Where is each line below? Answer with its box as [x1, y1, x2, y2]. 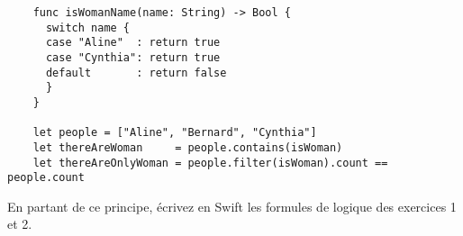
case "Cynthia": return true [45, 50, 221, 64]
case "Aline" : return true [45, 36, 221, 50]
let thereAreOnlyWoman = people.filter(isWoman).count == [32, 156, 388, 169]
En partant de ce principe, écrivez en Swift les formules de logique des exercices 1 [7, 196, 457, 215]
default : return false [45, 66, 227, 79]
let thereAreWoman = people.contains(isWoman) [32, 141, 343, 154]
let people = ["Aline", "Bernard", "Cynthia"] [32, 126, 317, 140]
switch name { [45, 21, 131, 34]
